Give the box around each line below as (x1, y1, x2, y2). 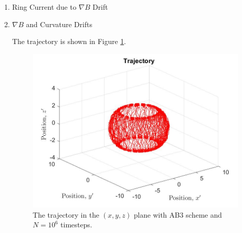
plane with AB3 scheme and (134, 209, 222, 220)
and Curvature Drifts (26, 18, 92, 29)
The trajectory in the (32, 209, 99, 220)
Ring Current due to (12, 2, 76, 12)
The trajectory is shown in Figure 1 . (12, 36, 126, 47)
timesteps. (60, 219, 92, 230)
